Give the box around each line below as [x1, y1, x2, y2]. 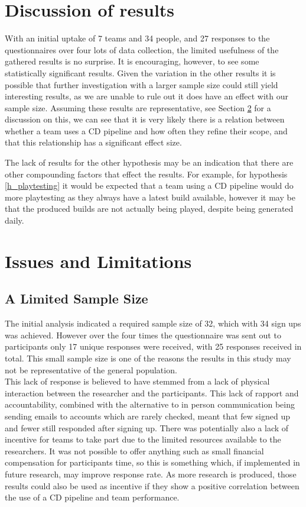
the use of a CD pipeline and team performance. [5, 491, 180, 503]
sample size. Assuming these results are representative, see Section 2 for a [5, 101, 271, 114]
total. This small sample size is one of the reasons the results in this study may [5, 351, 291, 364]
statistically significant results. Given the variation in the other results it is [5, 66, 276, 79]
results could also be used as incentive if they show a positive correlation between [5, 479, 300, 492]
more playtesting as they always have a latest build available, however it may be [5, 190, 295, 203]
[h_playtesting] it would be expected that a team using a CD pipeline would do [5, 179, 294, 192]
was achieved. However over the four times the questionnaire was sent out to [5, 328, 281, 341]
